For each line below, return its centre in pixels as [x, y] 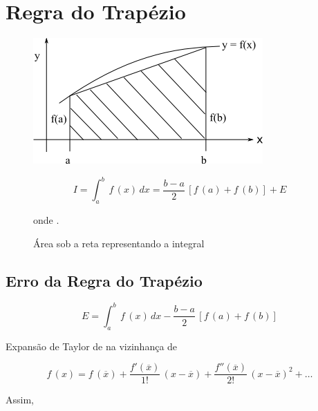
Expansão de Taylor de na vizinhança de [92, 346]
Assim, [20, 400]
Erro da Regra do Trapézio [104, 280]
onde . [46, 220]
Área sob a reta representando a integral [119, 243]
